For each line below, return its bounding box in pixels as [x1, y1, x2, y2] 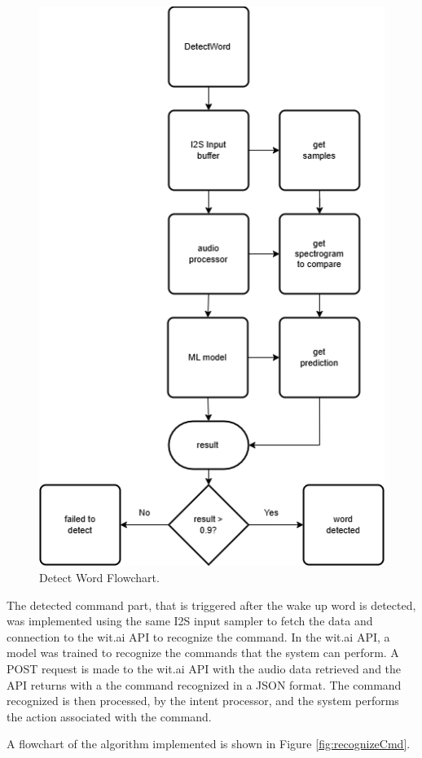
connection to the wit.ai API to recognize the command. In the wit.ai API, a [7, 628, 390, 645]
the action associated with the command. [7, 708, 212, 725]
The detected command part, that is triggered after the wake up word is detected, [7, 596, 416, 613]
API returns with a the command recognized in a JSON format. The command [7, 676, 402, 693]
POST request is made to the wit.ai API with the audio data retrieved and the [7, 659, 402, 677]
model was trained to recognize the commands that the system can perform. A [7, 644, 399, 661]
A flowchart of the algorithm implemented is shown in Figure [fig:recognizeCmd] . [7, 735, 411, 752]
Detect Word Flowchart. [39, 569, 160, 585]
